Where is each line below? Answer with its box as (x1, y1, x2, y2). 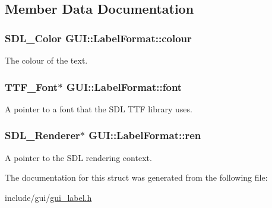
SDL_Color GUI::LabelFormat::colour (5, 30, 192, 45)
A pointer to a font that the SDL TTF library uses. (5, 102, 192, 115)
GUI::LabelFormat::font (66, 79, 182, 94)
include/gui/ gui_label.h (5, 191, 92, 203)
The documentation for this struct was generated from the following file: (5, 171, 268, 184)
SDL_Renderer (5, 128, 80, 143)
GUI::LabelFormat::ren (88, 128, 201, 143)
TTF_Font (5, 79, 58, 94)
